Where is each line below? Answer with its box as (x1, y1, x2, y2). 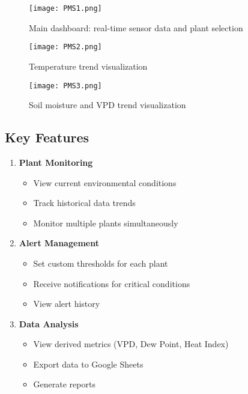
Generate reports (33, 378, 95, 390)
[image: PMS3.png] (29, 81, 102, 90)
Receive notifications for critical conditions (33, 277, 190, 289)
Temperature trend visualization (29, 59, 148, 72)
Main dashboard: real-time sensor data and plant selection (29, 21, 243, 34)
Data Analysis (19, 317, 79, 330)
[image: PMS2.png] (29, 43, 102, 52)
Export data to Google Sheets (33, 357, 144, 370)
